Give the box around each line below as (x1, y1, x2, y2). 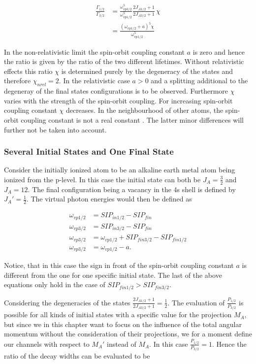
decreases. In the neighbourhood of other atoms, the (65, 105, 224, 115)
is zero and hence (192, 46, 245, 57)
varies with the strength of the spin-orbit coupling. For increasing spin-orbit (4, 95, 233, 105)
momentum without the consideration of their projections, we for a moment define (4, 329, 252, 339)
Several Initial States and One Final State (4, 145, 174, 158)
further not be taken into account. (4, 124, 107, 134)
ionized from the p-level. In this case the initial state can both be (4, 174, 201, 184)
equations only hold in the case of (4, 279, 105, 290)
